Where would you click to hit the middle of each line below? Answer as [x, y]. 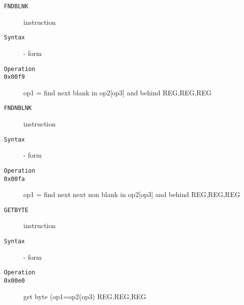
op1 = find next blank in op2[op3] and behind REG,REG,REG [118, 92]
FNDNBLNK [18, 108]
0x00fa [14, 179]
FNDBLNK [16, 6]
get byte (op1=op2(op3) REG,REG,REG [85, 296]
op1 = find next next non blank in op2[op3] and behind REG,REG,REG [132, 194]
